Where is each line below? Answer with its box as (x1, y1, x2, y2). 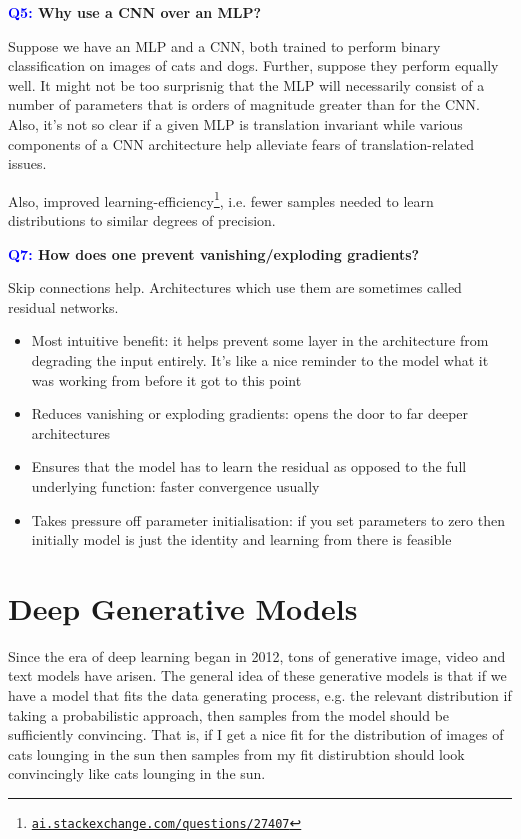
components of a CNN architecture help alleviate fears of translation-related (8, 133, 474, 154)
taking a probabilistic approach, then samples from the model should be (8, 704, 450, 725)
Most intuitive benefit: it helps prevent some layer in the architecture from (31, 330, 489, 351)
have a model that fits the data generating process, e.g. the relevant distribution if (8, 685, 512, 706)
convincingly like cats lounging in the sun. (8, 763, 266, 784)
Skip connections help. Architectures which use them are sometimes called (8, 277, 462, 298)
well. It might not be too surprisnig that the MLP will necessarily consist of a (8, 74, 485, 95)
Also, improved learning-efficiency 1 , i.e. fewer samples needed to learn (8, 187, 434, 211)
